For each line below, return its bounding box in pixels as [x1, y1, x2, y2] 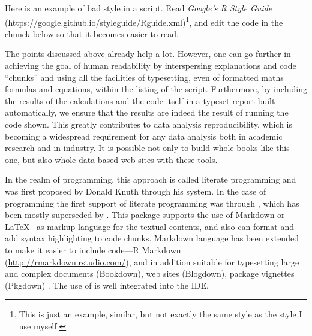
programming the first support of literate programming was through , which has [5, 196, 299, 209]
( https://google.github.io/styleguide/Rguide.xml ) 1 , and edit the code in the [5, 14, 283, 28]
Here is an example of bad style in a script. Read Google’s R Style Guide [5, 2, 272, 14]
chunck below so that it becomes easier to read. [5, 27, 179, 40]
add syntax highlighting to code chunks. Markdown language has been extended [5, 232, 299, 244]
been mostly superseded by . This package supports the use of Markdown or [5, 208, 285, 221]
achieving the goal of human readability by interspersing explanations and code [5, 59, 296, 72]
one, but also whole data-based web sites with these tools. [5, 153, 218, 165]
